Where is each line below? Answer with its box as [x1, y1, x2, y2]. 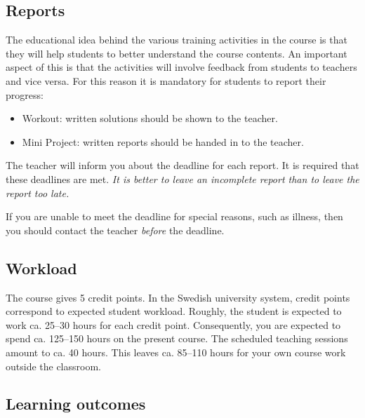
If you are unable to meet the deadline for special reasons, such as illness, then [6, 209, 343, 224]
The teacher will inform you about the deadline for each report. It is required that [6, 158, 359, 173]
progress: [6, 87, 44, 102]
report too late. [6, 185, 69, 200]
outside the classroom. [6, 358, 101, 373]
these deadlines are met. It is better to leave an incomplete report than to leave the [6, 171, 359, 186]
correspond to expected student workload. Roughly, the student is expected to [6, 304, 342, 318]
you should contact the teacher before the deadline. [6, 222, 225, 237]
